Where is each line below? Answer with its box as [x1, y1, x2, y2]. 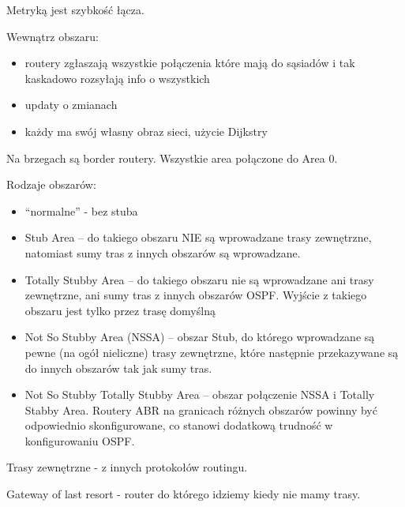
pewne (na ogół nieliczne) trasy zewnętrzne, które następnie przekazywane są [24, 344, 399, 360]
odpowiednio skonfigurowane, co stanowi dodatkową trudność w [24, 417, 333, 434]
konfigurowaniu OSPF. [24, 432, 135, 449]
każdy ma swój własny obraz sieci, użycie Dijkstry [24, 122, 268, 139]
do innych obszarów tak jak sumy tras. [24, 359, 212, 376]
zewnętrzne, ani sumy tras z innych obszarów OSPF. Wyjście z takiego [24, 287, 367, 303]
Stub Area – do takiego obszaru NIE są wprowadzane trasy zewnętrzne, [24, 229, 372, 246]
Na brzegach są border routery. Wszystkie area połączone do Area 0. [6, 149, 338, 166]
